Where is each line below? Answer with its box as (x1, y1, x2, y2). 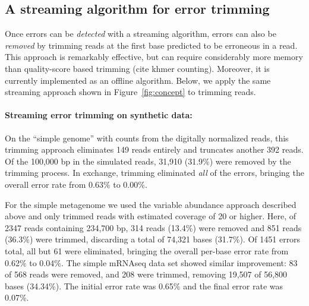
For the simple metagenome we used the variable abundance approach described (5, 198, 297, 210)
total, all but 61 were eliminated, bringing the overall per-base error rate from (5, 244, 289, 257)
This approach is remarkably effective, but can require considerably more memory (5, 51, 303, 63)
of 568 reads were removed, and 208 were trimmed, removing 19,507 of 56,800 (5, 268, 288, 280)
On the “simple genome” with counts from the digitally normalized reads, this (5, 131, 289, 144)
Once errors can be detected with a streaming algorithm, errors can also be (5, 27, 276, 40)
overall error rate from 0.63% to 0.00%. (5, 178, 147, 190)
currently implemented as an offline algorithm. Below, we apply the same (5, 74, 271, 86)
